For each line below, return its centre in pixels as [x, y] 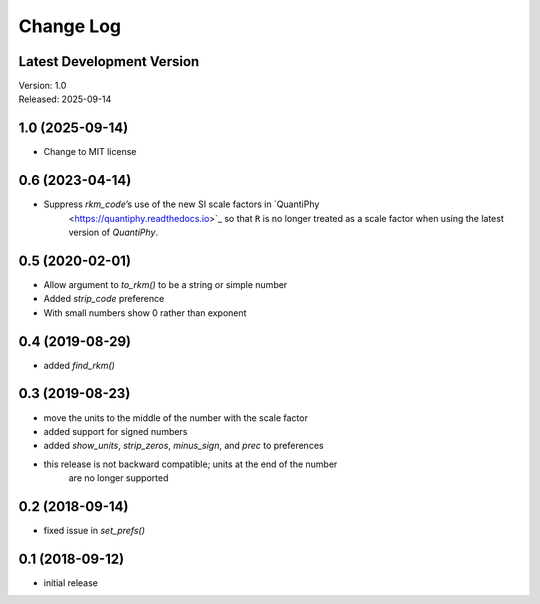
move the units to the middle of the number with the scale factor [176, 417]
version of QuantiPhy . [113, 232]
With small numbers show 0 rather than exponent [145, 312]
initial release [71, 582]
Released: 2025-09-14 [65, 99]
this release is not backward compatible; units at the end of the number [190, 464]
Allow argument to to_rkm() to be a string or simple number [165, 284]
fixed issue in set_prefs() [94, 531]
